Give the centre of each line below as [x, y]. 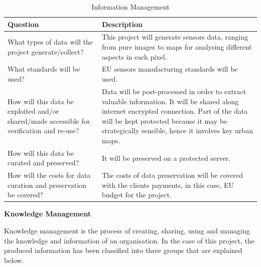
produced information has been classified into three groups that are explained [123, 250]
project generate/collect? [46, 51]
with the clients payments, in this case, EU [168, 185]
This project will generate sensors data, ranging [175, 37]
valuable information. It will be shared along [170, 101]
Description [122, 24]
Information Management [130, 7]
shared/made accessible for [49, 120]
